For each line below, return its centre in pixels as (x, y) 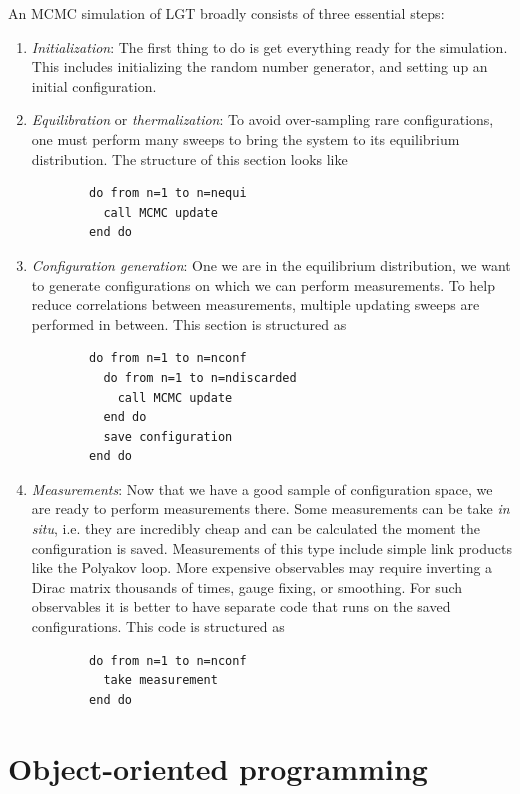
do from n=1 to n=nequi (168, 193)
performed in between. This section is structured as (189, 323)
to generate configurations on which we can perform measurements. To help (263, 284)
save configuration (168, 436)
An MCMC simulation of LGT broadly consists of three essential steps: (226, 13)
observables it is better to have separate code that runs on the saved (241, 606)
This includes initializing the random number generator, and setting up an (259, 66)
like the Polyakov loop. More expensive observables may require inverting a (262, 567)
